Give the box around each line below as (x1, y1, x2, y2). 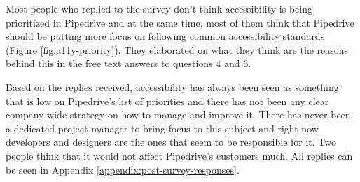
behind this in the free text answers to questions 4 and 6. (6, 56, 251, 71)
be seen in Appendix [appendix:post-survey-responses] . (6, 162, 240, 176)
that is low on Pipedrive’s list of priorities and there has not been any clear (6, 93, 329, 108)
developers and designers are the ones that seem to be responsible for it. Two (6, 134, 337, 149)
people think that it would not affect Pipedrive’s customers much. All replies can (6, 148, 353, 162)
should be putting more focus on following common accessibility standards (6, 29, 325, 43)
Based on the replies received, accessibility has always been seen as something (6, 79, 339, 94)
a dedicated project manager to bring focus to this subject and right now (6, 120, 319, 135)
